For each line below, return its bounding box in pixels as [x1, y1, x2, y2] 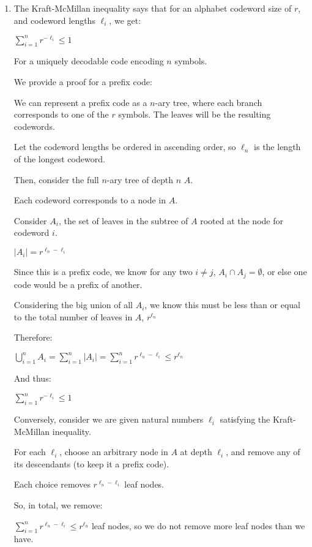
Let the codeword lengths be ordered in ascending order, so [13, 140, 236, 153]
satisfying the [220, 413, 270, 426]
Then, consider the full [13, 173, 99, 186]
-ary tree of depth [106, 173, 174, 186]
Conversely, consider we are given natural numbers [13, 413, 204, 426]
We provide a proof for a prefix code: [13, 75, 152, 88]
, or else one [262, 265, 307, 278]
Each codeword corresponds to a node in [13, 194, 166, 206]
